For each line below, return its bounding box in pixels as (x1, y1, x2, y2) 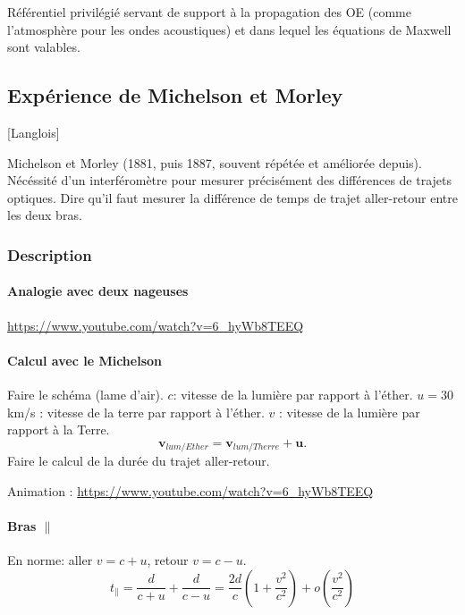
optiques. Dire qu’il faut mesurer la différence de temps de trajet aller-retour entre (7, 188, 458, 206)
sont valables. (7, 38, 80, 56)
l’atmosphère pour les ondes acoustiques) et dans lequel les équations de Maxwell (7, 20, 452, 38)
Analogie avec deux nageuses (7, 282, 189, 300)
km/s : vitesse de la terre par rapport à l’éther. (7, 402, 265, 421)
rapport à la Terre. (7, 420, 110, 439)
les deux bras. (7, 206, 82, 224)
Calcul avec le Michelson (7, 350, 162, 369)
